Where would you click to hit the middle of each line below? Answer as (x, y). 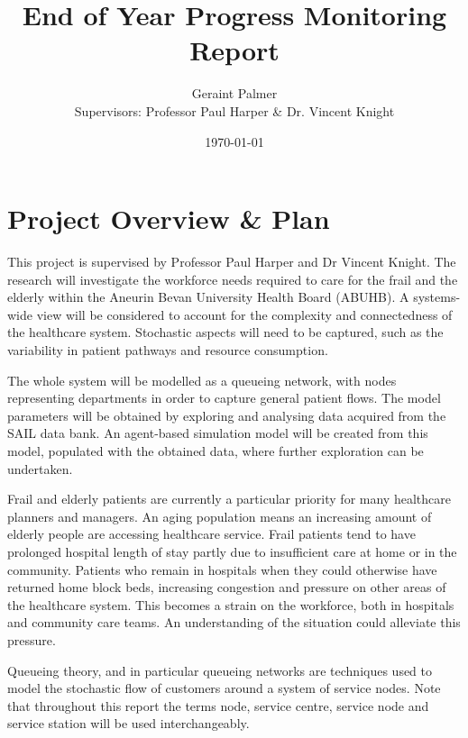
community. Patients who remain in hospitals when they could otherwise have (222, 569)
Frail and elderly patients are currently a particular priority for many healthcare (229, 499)
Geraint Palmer (234, 93)
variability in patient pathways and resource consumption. (168, 350)
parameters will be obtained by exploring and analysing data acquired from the (227, 415)
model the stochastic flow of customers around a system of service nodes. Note (224, 688)
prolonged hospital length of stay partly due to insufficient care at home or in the (232, 551)
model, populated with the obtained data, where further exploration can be (216, 450)
